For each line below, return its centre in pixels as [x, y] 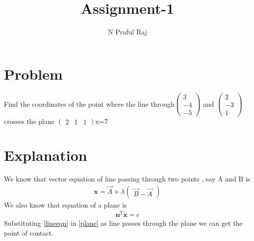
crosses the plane [29, 121]
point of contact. [29, 233]
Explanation [46, 155]
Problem [33, 74]
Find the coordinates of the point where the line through [89, 104]
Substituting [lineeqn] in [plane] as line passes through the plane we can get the [123, 223]
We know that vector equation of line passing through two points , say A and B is [127, 178]
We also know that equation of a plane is [65, 204]
